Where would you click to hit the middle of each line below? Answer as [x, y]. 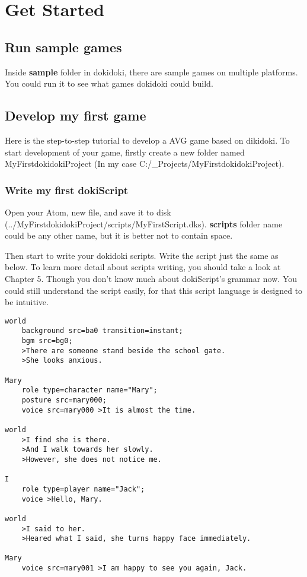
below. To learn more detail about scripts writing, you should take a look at [143, 267]
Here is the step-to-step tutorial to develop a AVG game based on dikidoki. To [147, 140]
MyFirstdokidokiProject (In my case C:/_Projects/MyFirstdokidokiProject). [145, 164]
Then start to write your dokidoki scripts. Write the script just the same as [142, 255]
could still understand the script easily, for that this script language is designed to [154, 290]
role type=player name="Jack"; [83, 489]
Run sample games [63, 47]
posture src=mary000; [64, 400]
